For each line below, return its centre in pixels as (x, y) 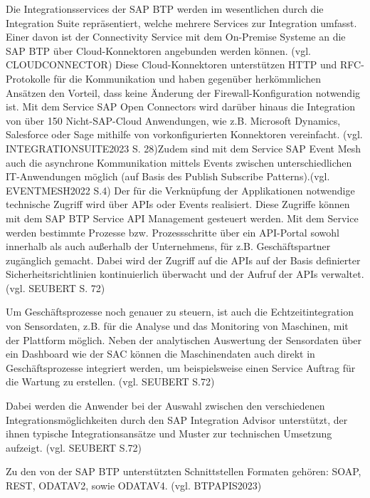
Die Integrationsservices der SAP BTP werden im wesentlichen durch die (165, 9)
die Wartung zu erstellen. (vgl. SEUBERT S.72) (110, 382)
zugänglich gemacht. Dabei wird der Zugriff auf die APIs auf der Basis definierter (183, 260)
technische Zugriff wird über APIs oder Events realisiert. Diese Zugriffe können (178, 204)
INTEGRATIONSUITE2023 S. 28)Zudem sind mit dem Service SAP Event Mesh (184, 148)
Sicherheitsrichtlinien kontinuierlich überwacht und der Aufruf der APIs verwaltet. (185, 274)
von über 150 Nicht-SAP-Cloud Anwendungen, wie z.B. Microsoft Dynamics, (173, 120)
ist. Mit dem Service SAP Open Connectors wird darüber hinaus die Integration (181, 107)
